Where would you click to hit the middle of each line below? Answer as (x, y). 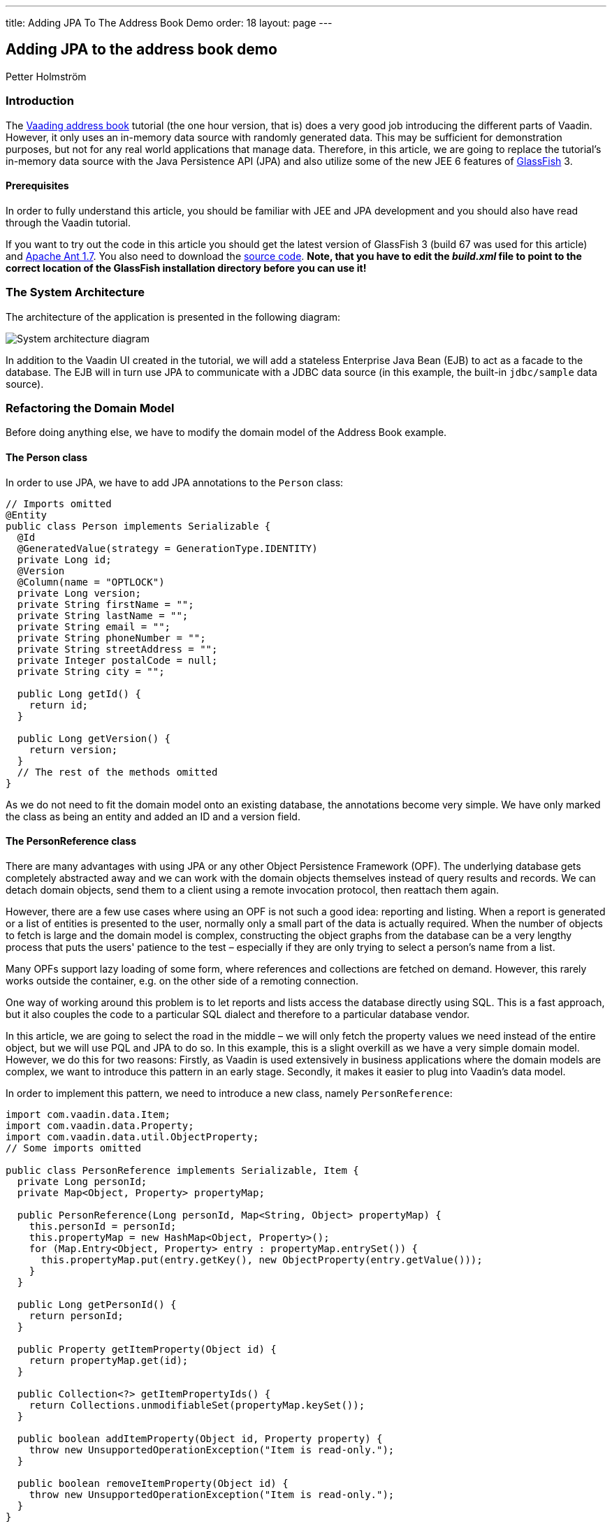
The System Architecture (75, 292)
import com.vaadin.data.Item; (88, 1114)
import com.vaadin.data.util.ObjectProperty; (132, 1136)
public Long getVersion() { (94, 738)
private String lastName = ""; (103, 615)
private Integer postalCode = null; (117, 660)
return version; (73, 749)
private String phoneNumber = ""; (111, 638)
